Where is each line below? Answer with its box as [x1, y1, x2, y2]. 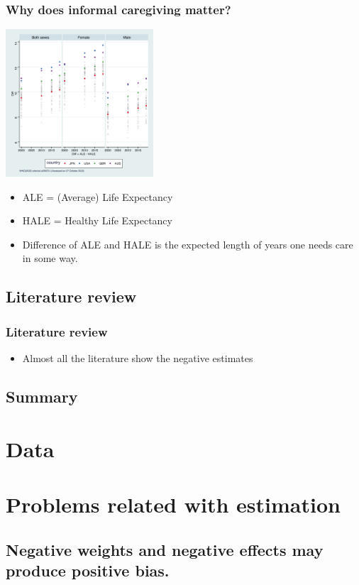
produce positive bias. [6, 559, 170, 581]
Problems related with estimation [6, 489, 341, 518]
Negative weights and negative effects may [6, 538, 324, 560]
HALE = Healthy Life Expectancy [22, 213, 172, 228]
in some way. [22, 251, 78, 266]
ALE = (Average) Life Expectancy [22, 189, 173, 204]
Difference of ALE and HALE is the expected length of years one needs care [22, 236, 353, 251]
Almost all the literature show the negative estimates [22, 351, 253, 366]
